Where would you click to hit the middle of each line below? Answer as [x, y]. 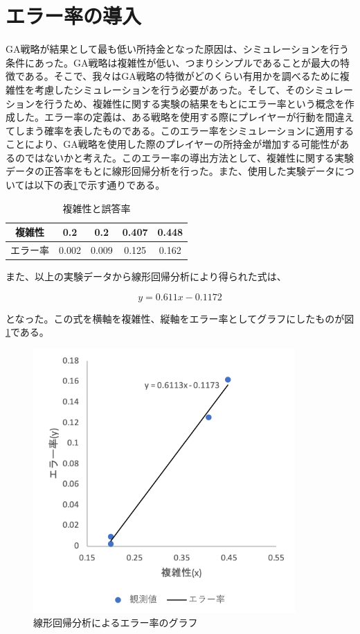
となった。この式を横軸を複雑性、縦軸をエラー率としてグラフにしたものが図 [180, 318]
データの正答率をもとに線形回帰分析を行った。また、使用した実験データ [170, 171]
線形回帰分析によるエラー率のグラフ [116, 623]
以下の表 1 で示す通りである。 [100, 185]
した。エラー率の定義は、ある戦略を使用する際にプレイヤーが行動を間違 [180, 117]
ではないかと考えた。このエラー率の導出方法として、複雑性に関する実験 [189, 157]
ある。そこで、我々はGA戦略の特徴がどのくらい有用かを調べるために [182, 76]
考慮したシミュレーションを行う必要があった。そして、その [170, 89]
